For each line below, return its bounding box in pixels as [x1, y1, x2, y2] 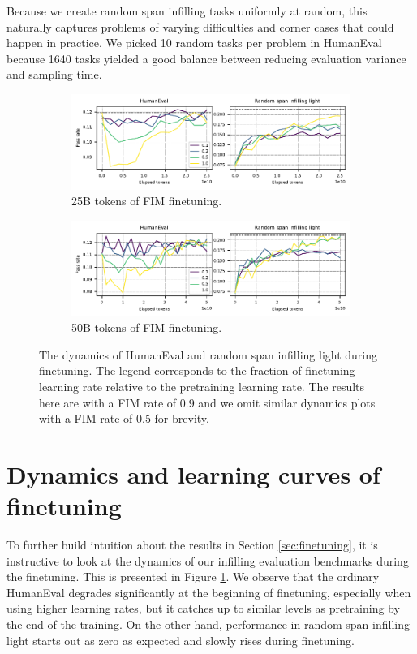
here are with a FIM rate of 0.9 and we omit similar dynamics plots [39, 394, 376, 411]
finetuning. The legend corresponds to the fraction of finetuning [39, 362, 355, 379]
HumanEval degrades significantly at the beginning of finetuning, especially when [6, 583, 411, 600]
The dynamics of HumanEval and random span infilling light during [39, 346, 378, 363]
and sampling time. [6, 66, 102, 83]
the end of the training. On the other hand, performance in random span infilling [6, 616, 410, 633]
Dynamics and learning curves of [6, 457, 380, 490]
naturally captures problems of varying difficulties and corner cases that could [6, 18, 394, 35]
